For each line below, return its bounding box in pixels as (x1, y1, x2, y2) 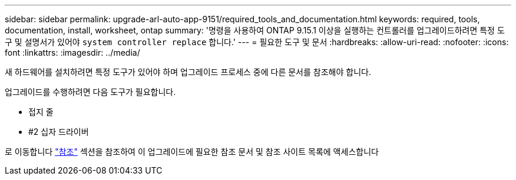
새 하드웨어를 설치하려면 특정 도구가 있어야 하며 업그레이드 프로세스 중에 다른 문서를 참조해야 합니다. (5, 67, 371, 77)
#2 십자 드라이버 (28, 127, 89, 137)
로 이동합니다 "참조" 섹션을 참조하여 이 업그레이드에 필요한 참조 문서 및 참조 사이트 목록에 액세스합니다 (5, 147, 379, 157)
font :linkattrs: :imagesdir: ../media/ (5, 47, 140, 57)
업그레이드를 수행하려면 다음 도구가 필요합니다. (5, 87, 176, 97)
